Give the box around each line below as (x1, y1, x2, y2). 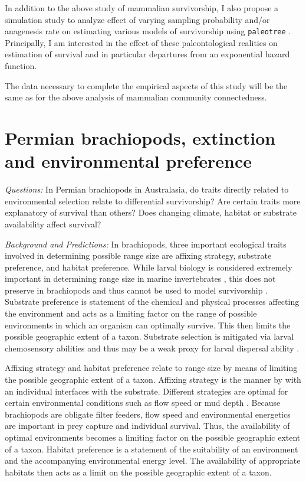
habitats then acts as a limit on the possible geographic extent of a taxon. (5, 465, 272, 478)
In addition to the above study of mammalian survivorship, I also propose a (5, 2, 279, 14)
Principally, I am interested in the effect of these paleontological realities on (5, 36, 278, 48)
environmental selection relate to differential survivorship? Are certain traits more (5, 194, 301, 207)
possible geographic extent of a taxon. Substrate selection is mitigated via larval (5, 330, 294, 343)
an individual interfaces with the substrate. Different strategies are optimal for (5, 385, 288, 397)
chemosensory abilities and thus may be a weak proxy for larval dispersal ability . (5, 341, 300, 354)
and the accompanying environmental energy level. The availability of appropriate (5, 454, 301, 467)
